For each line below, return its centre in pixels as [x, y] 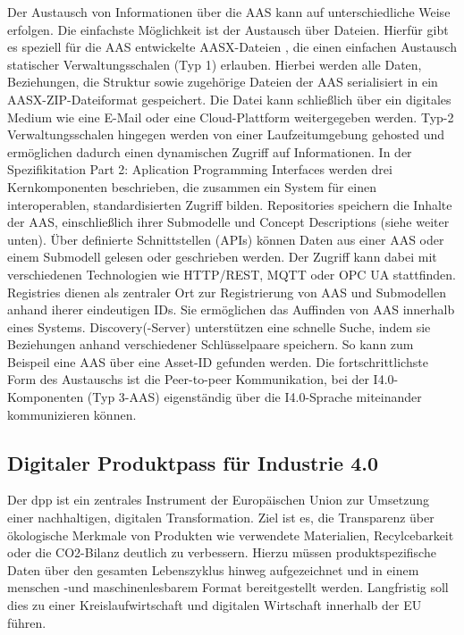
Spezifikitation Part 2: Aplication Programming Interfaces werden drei [200, 169]
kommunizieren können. [72, 414]
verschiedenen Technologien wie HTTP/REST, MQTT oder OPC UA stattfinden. [232, 274]
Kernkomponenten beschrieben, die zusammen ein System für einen [192, 186]
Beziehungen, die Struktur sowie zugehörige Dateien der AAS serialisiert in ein [223, 82]
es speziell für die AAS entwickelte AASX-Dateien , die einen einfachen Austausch [232, 47]
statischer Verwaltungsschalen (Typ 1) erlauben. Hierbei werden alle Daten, [215, 64]
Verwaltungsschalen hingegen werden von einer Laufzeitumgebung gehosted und [226, 134]
